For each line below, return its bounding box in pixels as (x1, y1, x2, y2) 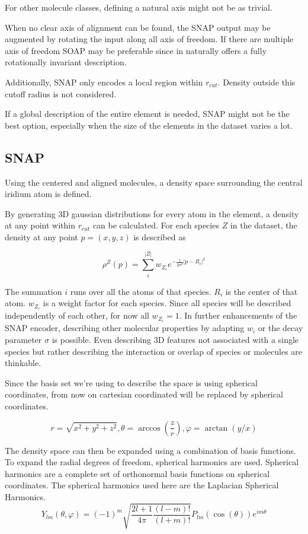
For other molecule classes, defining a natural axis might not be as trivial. (5, 1, 272, 13)
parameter (5, 333, 42, 346)
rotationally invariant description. (5, 56, 127, 68)
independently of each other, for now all (5, 309, 149, 322)
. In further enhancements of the (179, 309, 297, 322)
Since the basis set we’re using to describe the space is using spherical (5, 376, 258, 389)
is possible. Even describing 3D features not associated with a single (52, 333, 299, 346)
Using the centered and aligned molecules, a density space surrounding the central (5, 176, 303, 188)
